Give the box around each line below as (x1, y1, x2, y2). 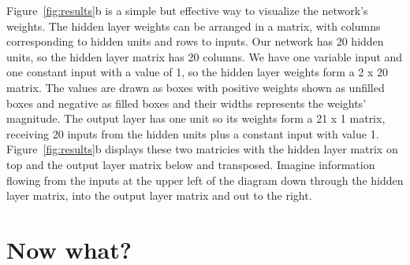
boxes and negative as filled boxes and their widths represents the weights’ (6, 94, 367, 111)
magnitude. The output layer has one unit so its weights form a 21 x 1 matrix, (6, 110, 386, 127)
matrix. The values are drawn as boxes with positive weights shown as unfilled (6, 79, 385, 95)
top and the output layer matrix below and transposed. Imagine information (6, 156, 375, 172)
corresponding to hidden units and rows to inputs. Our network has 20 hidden (6, 33, 384, 50)
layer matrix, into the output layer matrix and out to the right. (6, 187, 312, 204)
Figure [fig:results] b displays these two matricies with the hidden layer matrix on (6, 141, 398, 157)
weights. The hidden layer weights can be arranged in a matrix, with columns (6, 17, 381, 34)
